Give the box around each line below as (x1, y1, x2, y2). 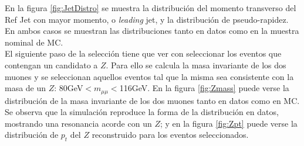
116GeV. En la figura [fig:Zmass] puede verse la (119, 82, 289, 94)
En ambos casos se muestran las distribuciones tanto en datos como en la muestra (5, 25, 299, 37)
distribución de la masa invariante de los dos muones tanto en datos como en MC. (5, 94, 300, 106)
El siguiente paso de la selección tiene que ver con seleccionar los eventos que (5, 47, 282, 60)
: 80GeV (54, 82, 83, 94)
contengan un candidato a (5, 58, 98, 71)
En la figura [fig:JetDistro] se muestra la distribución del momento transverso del (5, 2, 296, 13)
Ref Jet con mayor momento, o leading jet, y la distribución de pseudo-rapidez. (5, 13, 289, 25)
